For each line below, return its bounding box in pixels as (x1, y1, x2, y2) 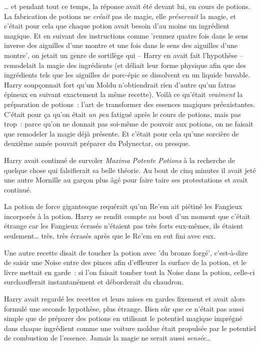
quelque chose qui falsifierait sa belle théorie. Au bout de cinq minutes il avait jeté (4, 164, 256, 175)
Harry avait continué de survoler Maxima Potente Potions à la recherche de (4, 154, 235, 165)
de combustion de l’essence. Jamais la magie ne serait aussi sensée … (4, 332, 211, 343)
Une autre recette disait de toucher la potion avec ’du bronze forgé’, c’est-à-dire (4, 247, 248, 257)
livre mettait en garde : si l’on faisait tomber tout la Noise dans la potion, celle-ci (4, 266, 255, 277)
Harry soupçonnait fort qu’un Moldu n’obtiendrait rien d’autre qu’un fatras (4, 79, 236, 89)
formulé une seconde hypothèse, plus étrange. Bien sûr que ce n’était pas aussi (4, 303, 244, 313)
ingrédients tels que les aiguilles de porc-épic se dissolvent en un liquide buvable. (4, 69, 250, 80)
